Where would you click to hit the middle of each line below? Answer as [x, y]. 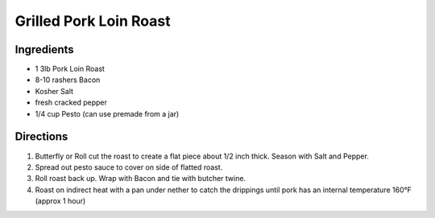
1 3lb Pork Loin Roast [70, 69]
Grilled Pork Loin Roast [93, 21]
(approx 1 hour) [60, 201]
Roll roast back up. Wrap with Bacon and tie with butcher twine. [140, 179]
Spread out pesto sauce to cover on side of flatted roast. [129, 167]
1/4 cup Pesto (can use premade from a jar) [107, 113]
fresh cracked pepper [71, 103]
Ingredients [44, 49]
